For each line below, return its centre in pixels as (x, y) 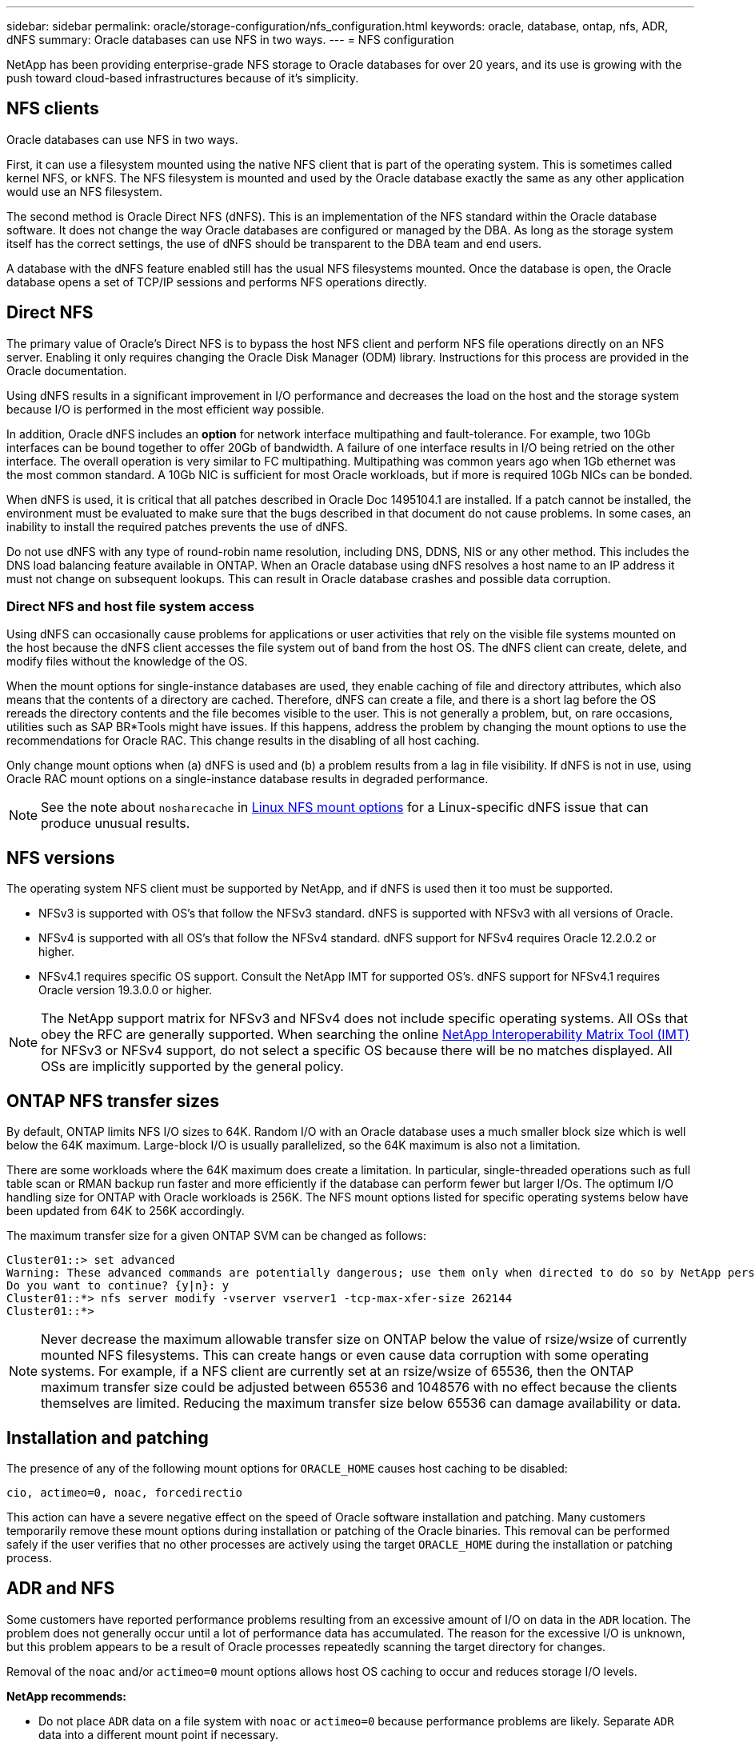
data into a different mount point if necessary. (159, 1734)
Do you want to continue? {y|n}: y (118, 1286)
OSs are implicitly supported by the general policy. (192, 1067)
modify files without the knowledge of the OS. (127, 662)
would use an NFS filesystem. (85, 191)
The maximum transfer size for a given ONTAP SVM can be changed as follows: (216, 1236)
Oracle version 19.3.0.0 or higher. (126, 990)
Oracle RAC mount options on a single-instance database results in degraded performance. (248, 779)
